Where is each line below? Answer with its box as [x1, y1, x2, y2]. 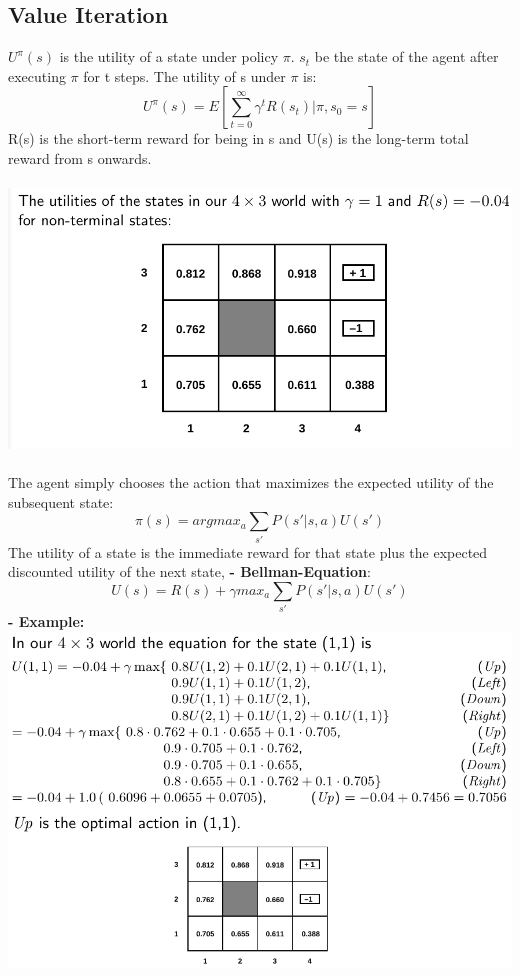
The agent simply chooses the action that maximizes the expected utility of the [8, 472, 494, 493]
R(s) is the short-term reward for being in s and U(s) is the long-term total [8, 128, 469, 149]
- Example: [8, 611, 85, 632]
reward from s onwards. [8, 147, 152, 168]
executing [8, 65, 66, 86]
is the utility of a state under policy [59, 46, 279, 67]
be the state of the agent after [314, 46, 499, 67]
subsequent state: [8, 491, 114, 512]
